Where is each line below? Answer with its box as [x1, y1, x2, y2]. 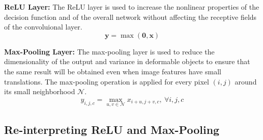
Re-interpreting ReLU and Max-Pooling [4, 122, 220, 137]
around [235, 76, 257, 87]
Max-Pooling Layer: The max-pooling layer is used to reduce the [4, 46, 215, 57]
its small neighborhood [4, 86, 75, 97]
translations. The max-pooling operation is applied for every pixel [4, 76, 209, 87]
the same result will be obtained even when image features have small [4, 66, 221, 76]
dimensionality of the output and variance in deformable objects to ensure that [4, 56, 250, 67]
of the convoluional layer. [4, 21, 82, 32]
